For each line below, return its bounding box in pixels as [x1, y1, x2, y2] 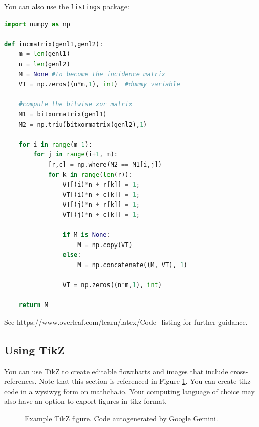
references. [4, 376, 37, 387]
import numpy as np [4, 20, 70, 28]
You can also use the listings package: [4, 1, 129, 11]
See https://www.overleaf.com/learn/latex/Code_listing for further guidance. [4, 316, 248, 327]
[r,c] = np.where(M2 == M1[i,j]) [48, 160, 162, 168]
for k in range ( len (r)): [48, 171, 133, 178]
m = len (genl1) [18, 50, 70, 58]
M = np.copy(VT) [77, 241, 133, 249]
